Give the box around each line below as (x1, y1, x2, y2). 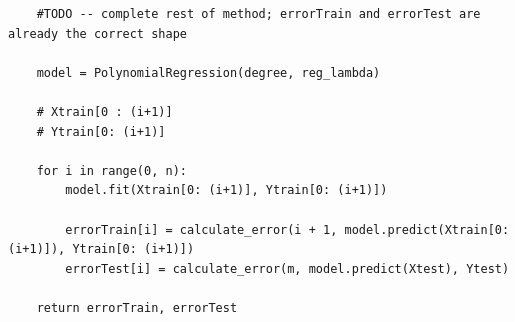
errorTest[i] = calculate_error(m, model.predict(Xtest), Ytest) (65, 261, 510, 276)
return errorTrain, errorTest (36, 300, 238, 315)
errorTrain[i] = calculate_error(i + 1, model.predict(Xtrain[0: (65, 222, 510, 237)
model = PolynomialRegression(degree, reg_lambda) (36, 65, 381, 80)
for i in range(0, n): (36, 163, 187, 178)
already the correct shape (8, 26, 187, 41)
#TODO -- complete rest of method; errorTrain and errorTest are (36, 7, 481, 21)
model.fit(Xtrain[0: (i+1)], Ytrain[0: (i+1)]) (65, 183, 388, 198)
